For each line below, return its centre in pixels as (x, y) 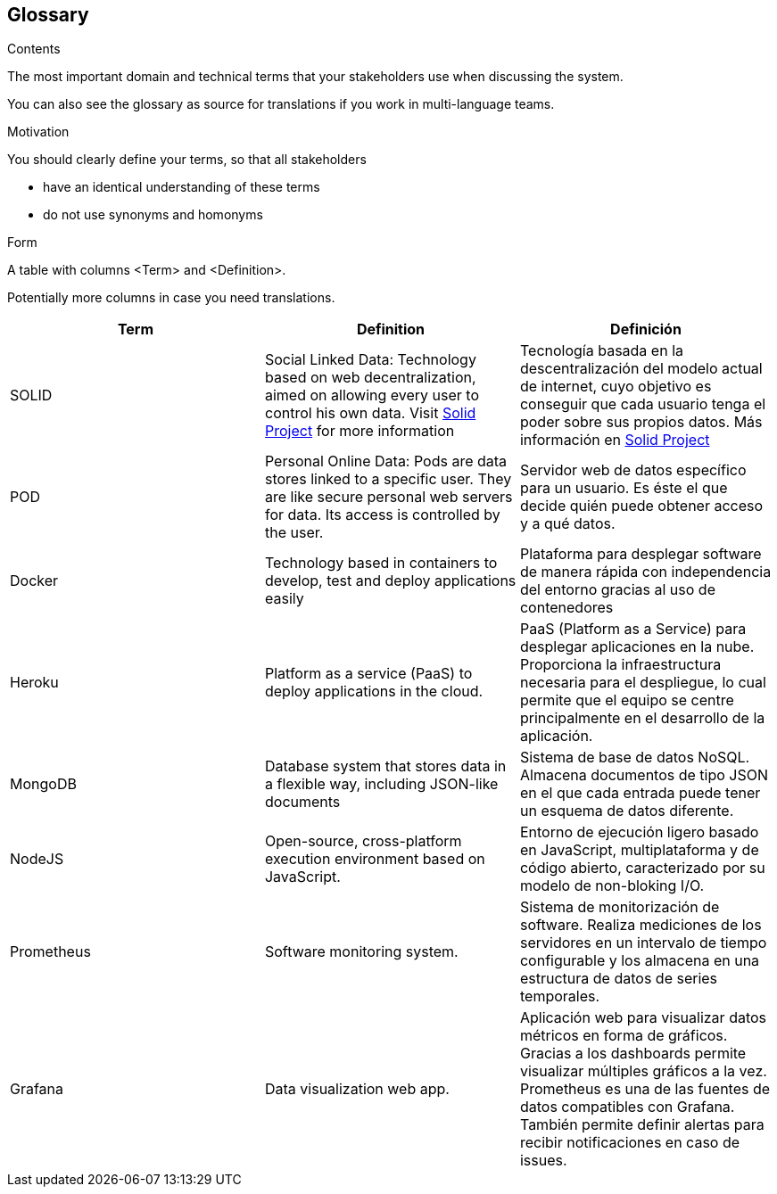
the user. (294, 533)
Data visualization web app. (357, 1089)
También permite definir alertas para (642, 1125)
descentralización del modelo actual (641, 369)
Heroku (34, 683)
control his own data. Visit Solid (370, 413)
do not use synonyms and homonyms (153, 215)
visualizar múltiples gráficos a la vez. (643, 1071)
